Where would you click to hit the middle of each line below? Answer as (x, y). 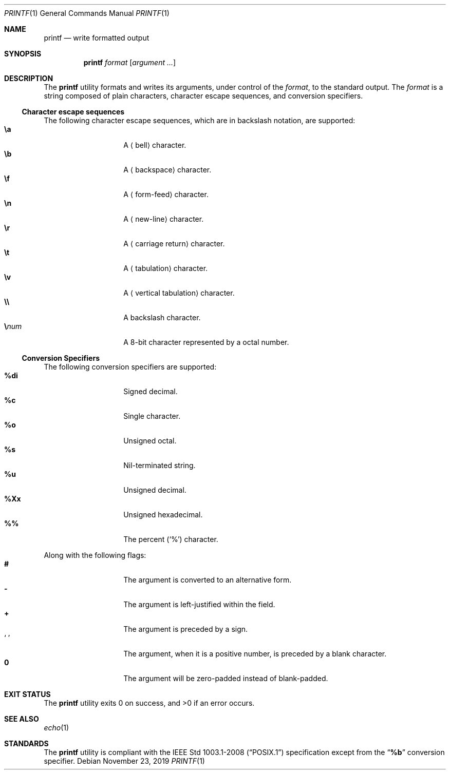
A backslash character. (162, 317)
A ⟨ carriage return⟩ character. (174, 244)
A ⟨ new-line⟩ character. (164, 219)
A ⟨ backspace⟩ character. (167, 170)
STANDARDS (26, 743)
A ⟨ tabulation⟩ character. (166, 268)
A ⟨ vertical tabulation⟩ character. (179, 293)
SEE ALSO (22, 719)
